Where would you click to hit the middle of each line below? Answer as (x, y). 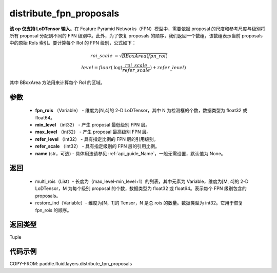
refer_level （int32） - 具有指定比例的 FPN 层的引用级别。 (97, 139)
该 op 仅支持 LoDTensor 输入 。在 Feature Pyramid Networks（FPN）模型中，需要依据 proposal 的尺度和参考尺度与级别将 (137, 29)
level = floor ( (97, 67)
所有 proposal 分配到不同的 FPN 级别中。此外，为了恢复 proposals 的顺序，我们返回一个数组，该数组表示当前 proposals (136, 35)
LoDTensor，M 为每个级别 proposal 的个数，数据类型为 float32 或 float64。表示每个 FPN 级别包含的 (141, 188)
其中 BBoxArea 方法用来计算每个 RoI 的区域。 (57, 82)
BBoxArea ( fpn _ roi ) (145, 56)
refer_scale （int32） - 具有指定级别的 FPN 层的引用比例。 (97, 146)
